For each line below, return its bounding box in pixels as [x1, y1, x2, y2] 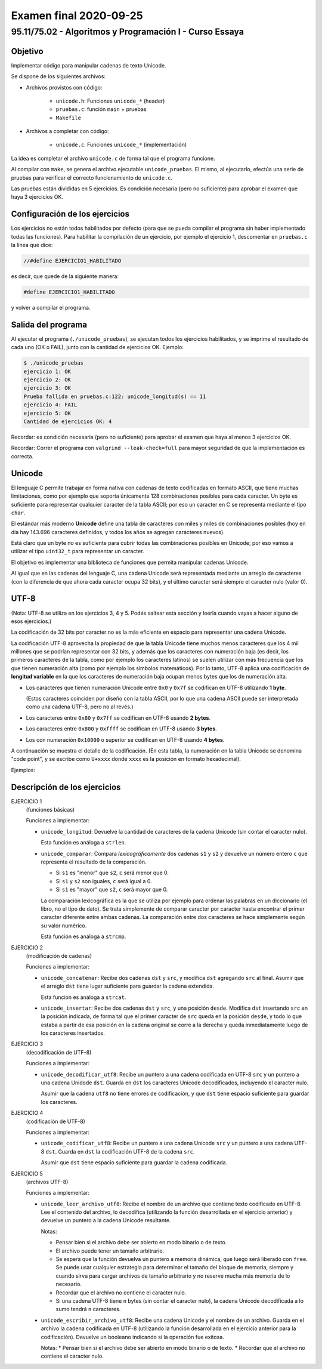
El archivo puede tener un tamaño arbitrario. [55, 1247, 165, 1254]
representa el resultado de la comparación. [41, 858, 147, 865]
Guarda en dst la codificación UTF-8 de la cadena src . [57, 1148, 195, 1155]
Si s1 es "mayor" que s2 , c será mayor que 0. [55, 886, 168, 893]
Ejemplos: [11, 766, 36, 773]
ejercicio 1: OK [23, 368, 72, 375]
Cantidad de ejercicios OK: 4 [23, 418, 112, 425]
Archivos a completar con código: [26, 128, 109, 135]
